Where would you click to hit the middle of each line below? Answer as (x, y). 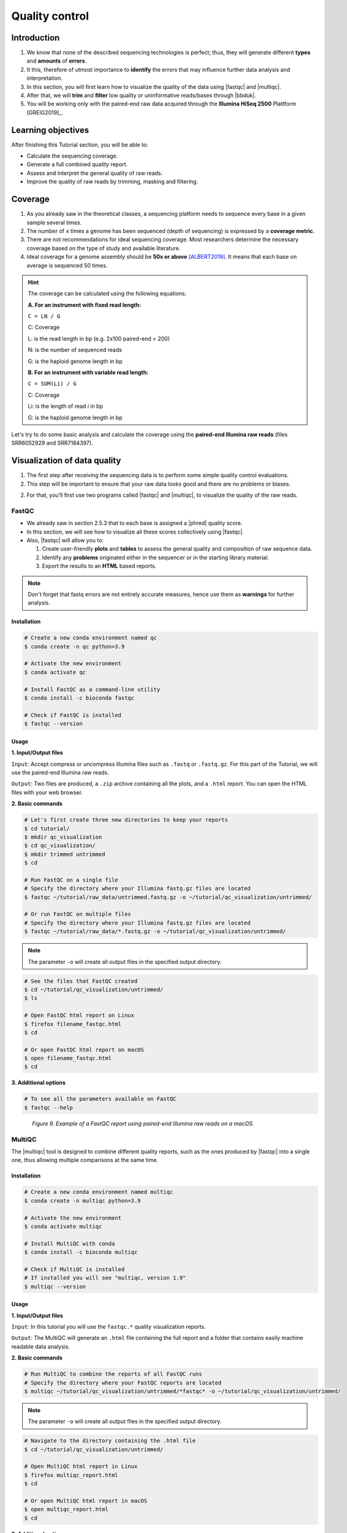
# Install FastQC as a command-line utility (92, 689)
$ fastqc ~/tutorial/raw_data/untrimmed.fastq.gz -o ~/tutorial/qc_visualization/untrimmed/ (168, 897)
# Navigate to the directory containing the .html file (110, 1441)
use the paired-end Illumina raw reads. (60, 772)
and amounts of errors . (57, 61)
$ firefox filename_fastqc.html (73, 1024)
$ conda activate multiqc (63, 1226)
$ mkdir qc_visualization (63, 837)
